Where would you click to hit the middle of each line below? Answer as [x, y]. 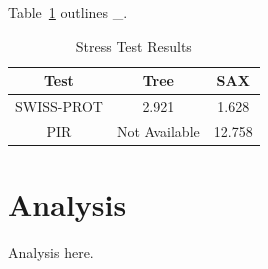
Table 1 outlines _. [68, 12]
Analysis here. [51, 252]
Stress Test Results [133, 45]
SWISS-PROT [59, 106]
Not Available [158, 130]
